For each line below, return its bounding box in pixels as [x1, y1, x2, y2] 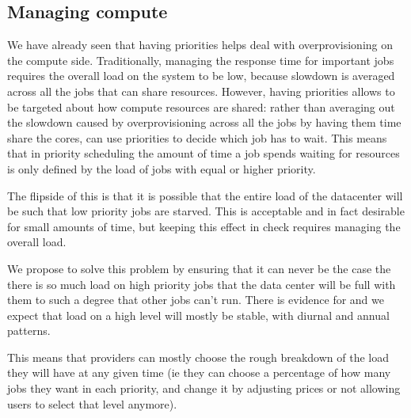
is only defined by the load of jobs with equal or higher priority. [7, 160, 316, 177]
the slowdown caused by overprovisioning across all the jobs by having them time [7, 114, 401, 131]
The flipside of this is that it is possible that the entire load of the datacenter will [7, 187, 403, 203]
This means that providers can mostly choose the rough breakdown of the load [7, 348, 389, 365]
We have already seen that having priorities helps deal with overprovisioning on [7, 36, 394, 53]
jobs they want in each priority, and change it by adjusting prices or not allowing [7, 380, 401, 397]
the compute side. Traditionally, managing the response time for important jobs [7, 51, 394, 68]
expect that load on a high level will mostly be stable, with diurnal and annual [7, 306, 390, 323]
